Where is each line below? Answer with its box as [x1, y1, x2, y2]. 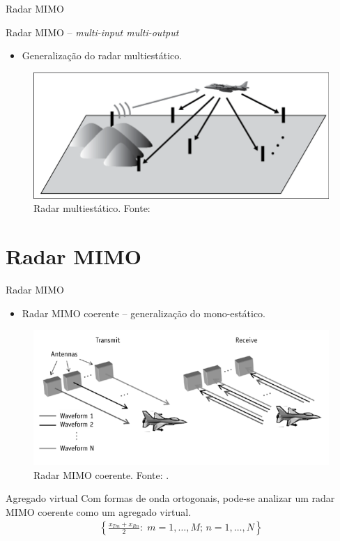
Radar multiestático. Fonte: [33, 201, 150, 215]
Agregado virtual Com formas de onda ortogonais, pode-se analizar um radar [6, 491, 335, 505]
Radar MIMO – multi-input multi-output [6, 24, 179, 39]
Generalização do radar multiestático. [22, 48, 183, 63]
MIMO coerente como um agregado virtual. [6, 504, 192, 519]
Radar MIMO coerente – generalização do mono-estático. [22, 305, 265, 320]
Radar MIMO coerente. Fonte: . [33, 467, 169, 482]
